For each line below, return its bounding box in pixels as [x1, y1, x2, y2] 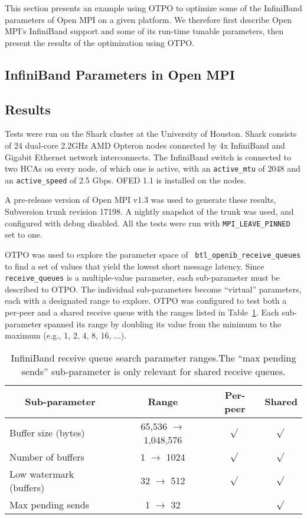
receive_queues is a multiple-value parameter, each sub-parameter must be [5, 271, 280, 284]
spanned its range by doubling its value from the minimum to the [44, 317, 282, 330]
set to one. [5, 228, 43, 241]
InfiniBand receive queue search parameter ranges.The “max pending [11, 350, 296, 364]
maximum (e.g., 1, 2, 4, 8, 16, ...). [5, 329, 127, 341]
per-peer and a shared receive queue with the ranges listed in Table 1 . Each [5, 306, 279, 318]
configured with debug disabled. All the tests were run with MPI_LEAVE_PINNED [5, 216, 290, 229]
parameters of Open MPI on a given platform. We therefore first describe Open [5, 13, 292, 25]
